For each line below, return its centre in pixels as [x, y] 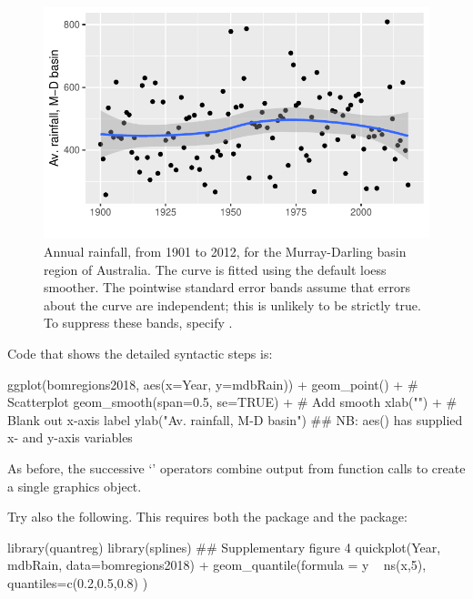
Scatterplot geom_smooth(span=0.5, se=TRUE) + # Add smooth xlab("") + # [232, 402]
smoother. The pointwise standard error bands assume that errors [227, 287]
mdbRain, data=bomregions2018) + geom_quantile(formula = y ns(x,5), [217, 565]
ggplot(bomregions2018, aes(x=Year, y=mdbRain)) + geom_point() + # [213, 384]
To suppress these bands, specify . [138, 323]
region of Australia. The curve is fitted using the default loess [215, 269]
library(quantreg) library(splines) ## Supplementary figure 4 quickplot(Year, [224, 547]
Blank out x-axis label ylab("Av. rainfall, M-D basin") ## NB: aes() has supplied [235, 419]
